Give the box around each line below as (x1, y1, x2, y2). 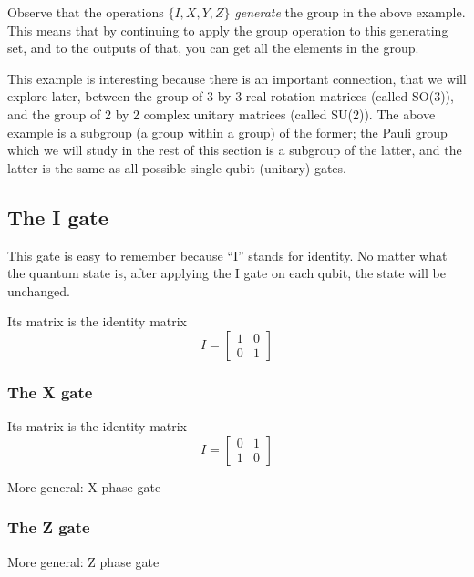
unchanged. (7, 281, 70, 300)
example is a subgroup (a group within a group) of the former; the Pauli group (7, 122, 448, 141)
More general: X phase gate (7, 477, 161, 496)
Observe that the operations (7, 3, 164, 21)
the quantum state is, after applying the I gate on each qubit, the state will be (7, 263, 446, 283)
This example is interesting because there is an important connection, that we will (7, 68, 467, 88)
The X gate (7, 380, 93, 403)
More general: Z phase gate (7, 551, 160, 571)
